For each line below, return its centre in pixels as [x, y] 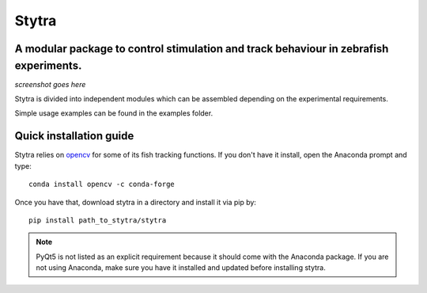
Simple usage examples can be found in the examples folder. [114, 113]
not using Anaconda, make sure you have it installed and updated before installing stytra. [181, 268]
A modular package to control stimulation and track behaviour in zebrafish [202, 49]
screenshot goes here [50, 84]
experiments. [48, 65]
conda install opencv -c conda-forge [102, 185]
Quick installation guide [74, 136]
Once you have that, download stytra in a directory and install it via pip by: [136, 202]
